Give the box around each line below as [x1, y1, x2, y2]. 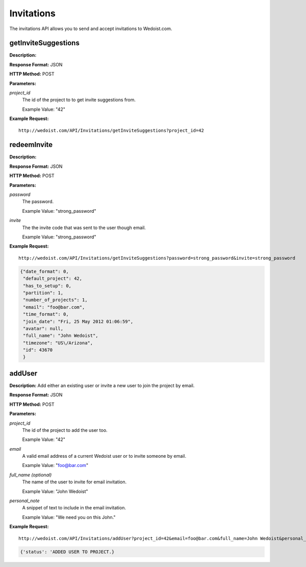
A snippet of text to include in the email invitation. [22, 505, 126, 511]
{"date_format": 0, [20, 268, 69, 274]
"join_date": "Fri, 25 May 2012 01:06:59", [23, 318, 134, 324]
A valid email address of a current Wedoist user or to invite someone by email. [22, 453, 186, 459]
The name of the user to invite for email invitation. [22, 479, 127, 485]
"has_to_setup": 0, [23, 283, 71, 288]
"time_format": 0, [23, 311, 69, 317]
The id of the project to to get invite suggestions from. [22, 97, 136, 103]
